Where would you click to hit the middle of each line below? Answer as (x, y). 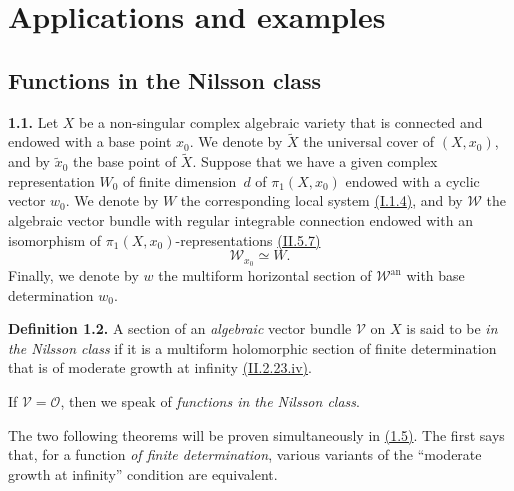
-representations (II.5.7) (248, 239)
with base (435, 275)
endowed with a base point (90, 141)
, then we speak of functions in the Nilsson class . (210, 401)
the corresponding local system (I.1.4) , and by (321, 200)
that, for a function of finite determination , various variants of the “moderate (245, 454)
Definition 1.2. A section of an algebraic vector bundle (180, 328)
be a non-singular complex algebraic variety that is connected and (281, 121)
